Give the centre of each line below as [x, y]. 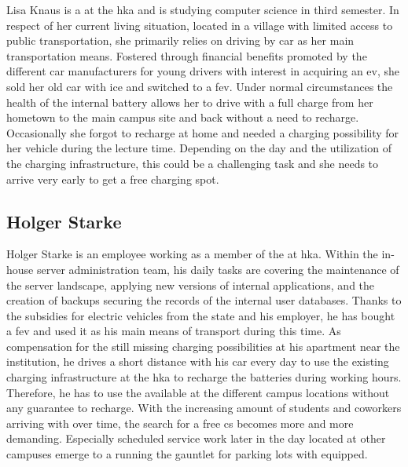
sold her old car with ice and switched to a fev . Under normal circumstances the [200, 86]
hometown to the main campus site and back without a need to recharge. [183, 117]
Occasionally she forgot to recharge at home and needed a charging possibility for [203, 132]
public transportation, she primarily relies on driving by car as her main [180, 40]
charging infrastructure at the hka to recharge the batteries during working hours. [204, 377]
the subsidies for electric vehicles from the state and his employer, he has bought [201, 315]
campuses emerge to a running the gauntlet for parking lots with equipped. [187, 454]
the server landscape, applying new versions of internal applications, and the [191, 285]
